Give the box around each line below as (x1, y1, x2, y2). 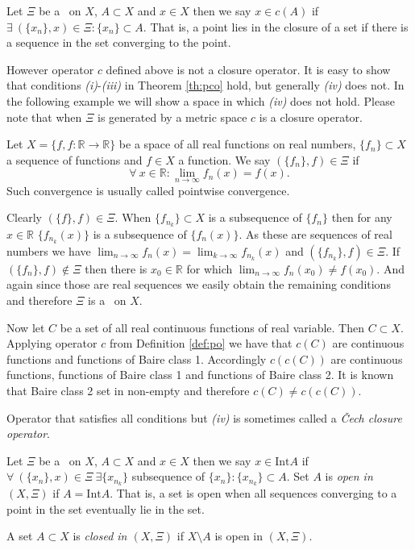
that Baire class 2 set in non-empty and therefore (6, 382, 250, 399)
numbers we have (6, 242, 91, 259)
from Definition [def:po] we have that (109, 335, 293, 352)
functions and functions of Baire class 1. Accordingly (6, 350, 267, 367)
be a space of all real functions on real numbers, (118, 135, 356, 152)
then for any (331, 209, 392, 226)
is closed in (73, 527, 127, 544)
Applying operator (6, 335, 98, 352)
